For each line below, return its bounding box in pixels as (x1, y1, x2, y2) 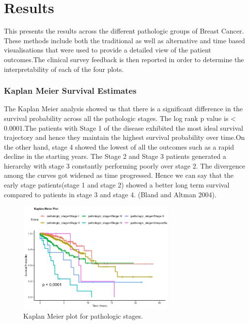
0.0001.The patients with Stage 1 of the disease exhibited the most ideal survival (4, 122, 243, 133)
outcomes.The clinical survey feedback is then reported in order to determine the (4, 54, 244, 64)
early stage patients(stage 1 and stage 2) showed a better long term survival (4, 180, 230, 190)
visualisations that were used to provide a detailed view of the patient (4, 45, 211, 55)
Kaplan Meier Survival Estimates (4, 85, 137, 97)
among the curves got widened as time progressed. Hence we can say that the (4, 170, 234, 180)
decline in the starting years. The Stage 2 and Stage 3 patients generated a (4, 151, 226, 161)
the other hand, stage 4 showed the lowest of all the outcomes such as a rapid (4, 141, 234, 152)
